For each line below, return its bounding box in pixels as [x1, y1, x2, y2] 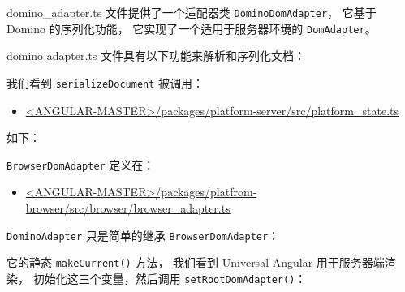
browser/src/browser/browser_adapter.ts [25, 200, 231, 216]
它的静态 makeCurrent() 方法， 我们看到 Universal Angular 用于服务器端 [6, 254, 385, 271]
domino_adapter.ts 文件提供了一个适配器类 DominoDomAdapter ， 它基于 [6, 4, 377, 20]
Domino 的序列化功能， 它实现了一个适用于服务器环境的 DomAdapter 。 [6, 19, 377, 36]
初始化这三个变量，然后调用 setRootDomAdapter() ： [32, 269, 307, 286]
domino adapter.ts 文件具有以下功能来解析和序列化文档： [6, 47, 306, 64]
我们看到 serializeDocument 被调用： [6, 74, 205, 91]
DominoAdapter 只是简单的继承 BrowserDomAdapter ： [6, 226, 280, 243]
